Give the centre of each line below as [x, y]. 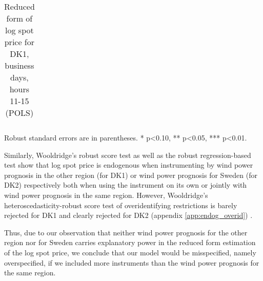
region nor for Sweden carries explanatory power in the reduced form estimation [130, 242]
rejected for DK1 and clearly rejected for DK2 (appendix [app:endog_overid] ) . [128, 215]
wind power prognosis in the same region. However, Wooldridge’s [106, 195]
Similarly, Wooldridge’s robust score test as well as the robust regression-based [128, 155]
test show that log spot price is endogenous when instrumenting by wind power [129, 165]
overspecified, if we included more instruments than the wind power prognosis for [132, 262]
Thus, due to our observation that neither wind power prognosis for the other [126, 232]
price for [19, 42]
